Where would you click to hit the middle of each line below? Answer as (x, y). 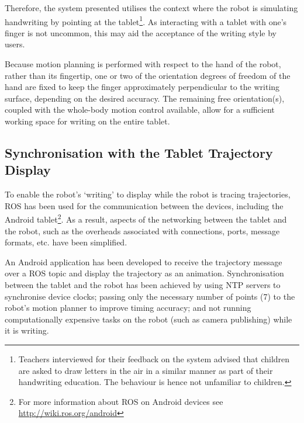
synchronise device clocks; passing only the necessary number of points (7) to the (150, 296)
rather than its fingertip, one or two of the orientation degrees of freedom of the (148, 75)
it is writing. (27, 330)
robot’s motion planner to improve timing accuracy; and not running (128, 308)
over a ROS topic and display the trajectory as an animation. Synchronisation (144, 273)
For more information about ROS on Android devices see (121, 401)
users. (15, 44)
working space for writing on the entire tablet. (87, 121)
